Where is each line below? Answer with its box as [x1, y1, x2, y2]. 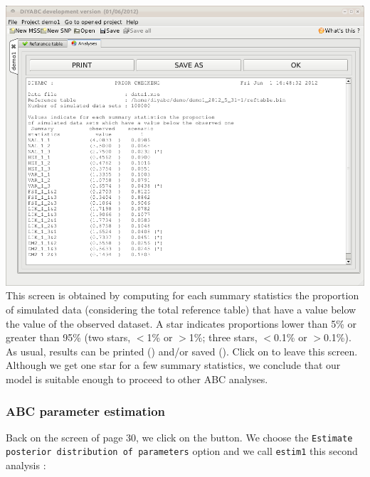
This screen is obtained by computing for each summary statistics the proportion [6, 288, 359, 303]
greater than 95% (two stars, [6, 330, 131, 345]
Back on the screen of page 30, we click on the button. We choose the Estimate [6, 429, 353, 444]
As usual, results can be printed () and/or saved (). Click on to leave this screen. [6, 343, 358, 358]
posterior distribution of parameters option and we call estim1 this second [6, 444, 358, 459]
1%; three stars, [189, 330, 258, 345]
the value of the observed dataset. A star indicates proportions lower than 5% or [6, 316, 356, 331]
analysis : [6, 458, 46, 473]
